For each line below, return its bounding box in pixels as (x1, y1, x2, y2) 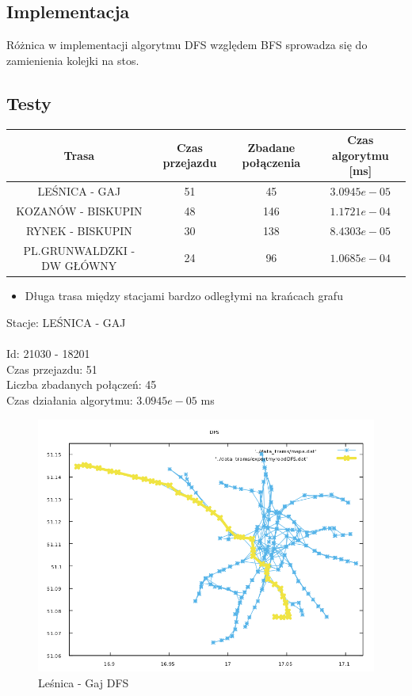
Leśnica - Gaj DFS (38, 674, 129, 690)
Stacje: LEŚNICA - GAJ (6, 314, 126, 330)
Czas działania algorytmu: (6, 391, 133, 408)
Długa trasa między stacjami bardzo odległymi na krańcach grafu (25, 287, 343, 304)
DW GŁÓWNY (41, 257, 117, 274)
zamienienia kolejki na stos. (6, 51, 139, 68)
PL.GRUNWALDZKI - (23, 242, 135, 258)
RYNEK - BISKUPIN (25, 222, 132, 238)
